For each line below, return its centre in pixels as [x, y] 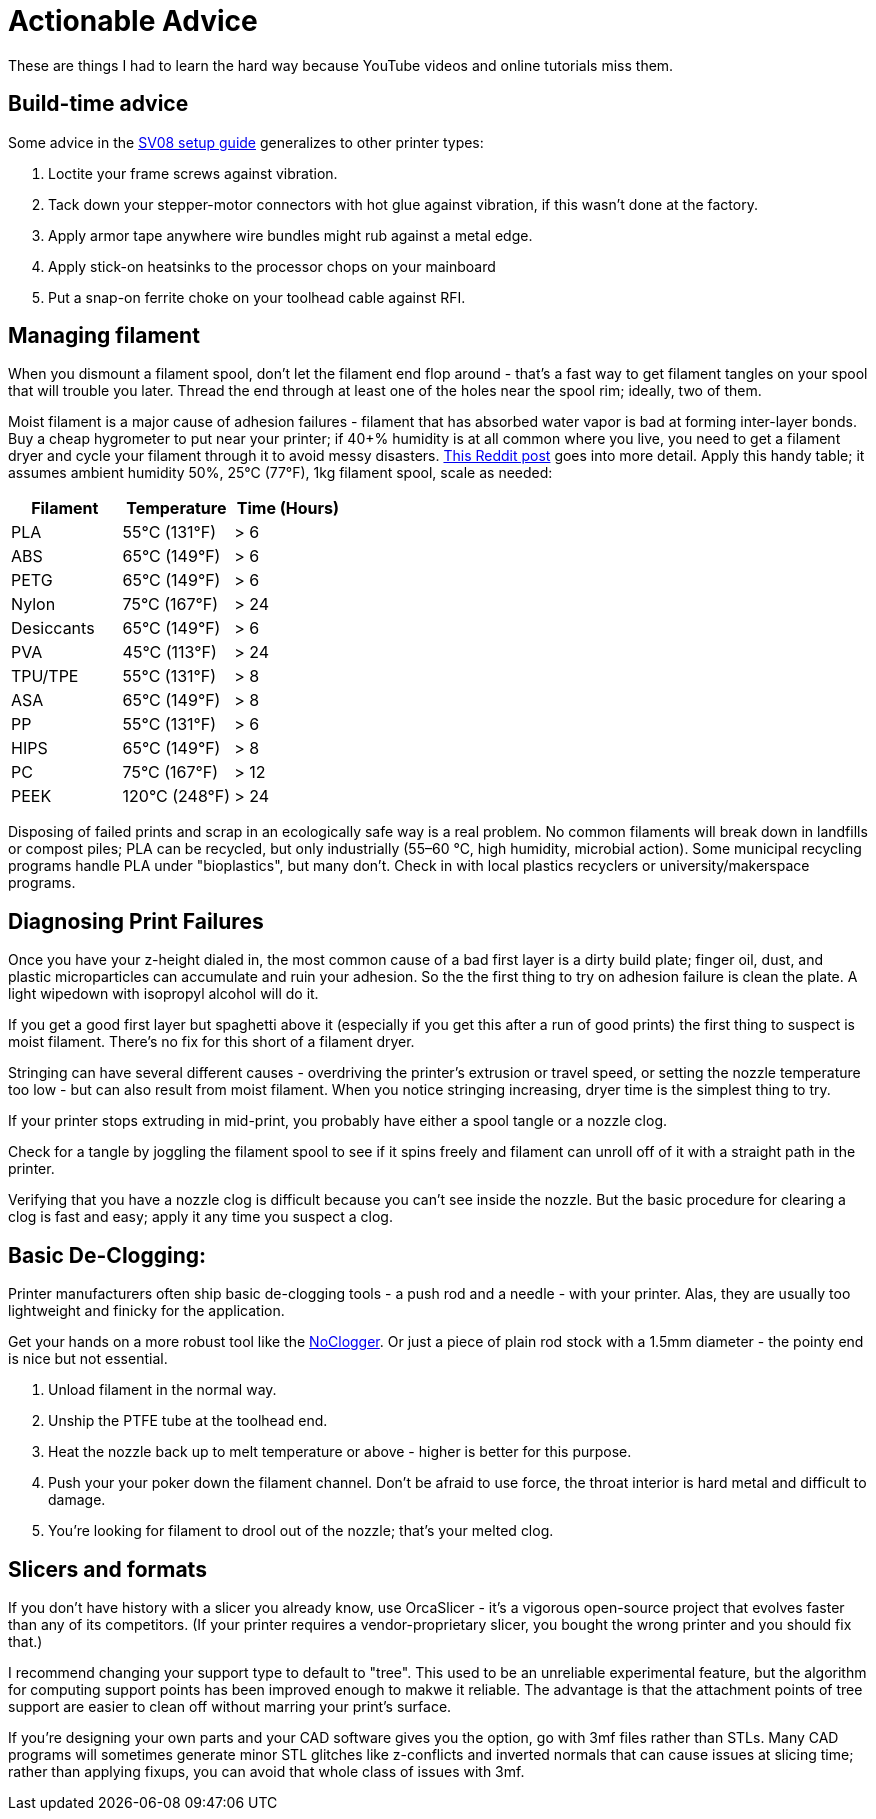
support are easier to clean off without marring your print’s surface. [230, 1706]
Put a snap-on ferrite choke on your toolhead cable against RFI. [257, 297]
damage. [77, 1500]
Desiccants [53, 628]
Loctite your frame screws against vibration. [193, 173]
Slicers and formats [107, 1569]
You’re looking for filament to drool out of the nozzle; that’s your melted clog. [301, 1531]
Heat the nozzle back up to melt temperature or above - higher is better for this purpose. [340, 1452]
